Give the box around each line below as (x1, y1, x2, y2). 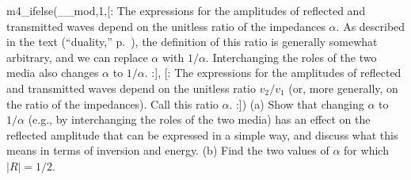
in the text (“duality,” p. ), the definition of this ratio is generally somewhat (6, 33, 378, 50)
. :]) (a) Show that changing (229, 95, 364, 112)
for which (344, 142, 389, 159)
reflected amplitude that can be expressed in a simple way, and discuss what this (6, 126, 398, 143)
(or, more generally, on (288, 79, 398, 96)
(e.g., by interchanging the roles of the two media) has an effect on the (28, 111, 371, 128)
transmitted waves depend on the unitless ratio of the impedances (6, 17, 325, 34)
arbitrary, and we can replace (6, 48, 148, 65)
